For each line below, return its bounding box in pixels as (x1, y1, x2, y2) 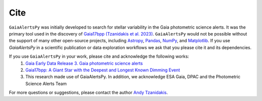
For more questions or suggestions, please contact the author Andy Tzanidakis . (9, 90, 168, 96)
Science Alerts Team (25, 81, 67, 86)
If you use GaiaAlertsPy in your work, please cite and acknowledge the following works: (9, 53, 189, 59)
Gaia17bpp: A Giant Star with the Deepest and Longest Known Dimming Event (25, 67, 180, 73)
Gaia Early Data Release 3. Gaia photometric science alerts (25, 60, 143, 66)
